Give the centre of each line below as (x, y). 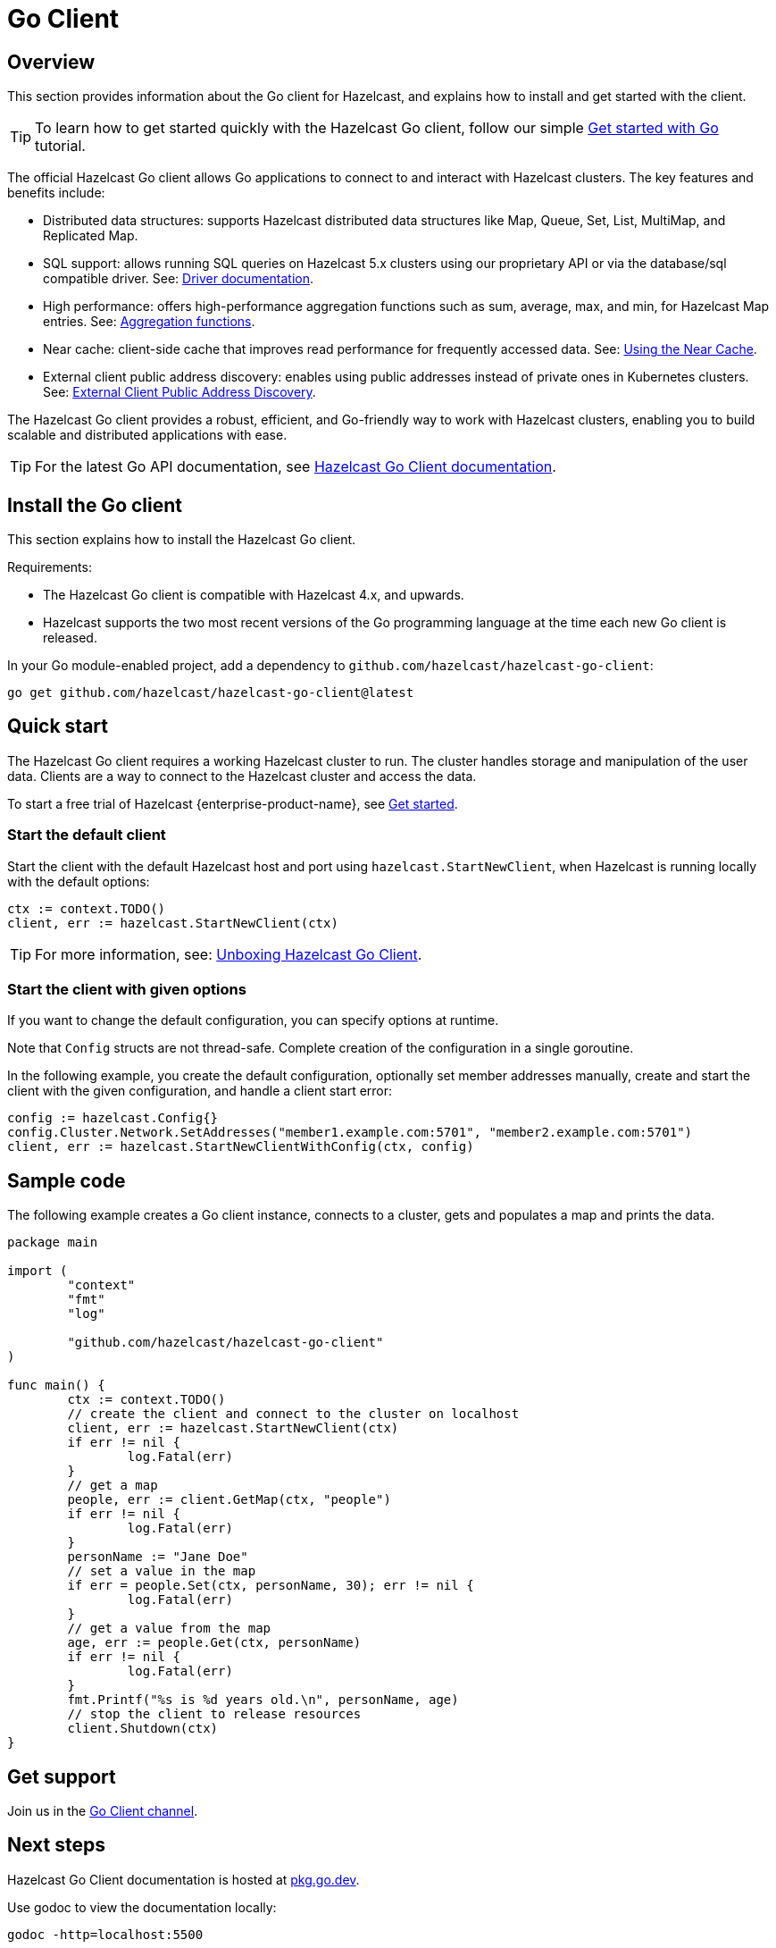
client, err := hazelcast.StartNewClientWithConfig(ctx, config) (241, 1147)
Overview (51, 62)
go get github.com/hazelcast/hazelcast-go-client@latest (211, 693)
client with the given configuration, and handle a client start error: (200, 1091)
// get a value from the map (169, 1629)
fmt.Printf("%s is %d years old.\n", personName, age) (263, 1700)
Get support (62, 1776)
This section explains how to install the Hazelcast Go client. (182, 540)
